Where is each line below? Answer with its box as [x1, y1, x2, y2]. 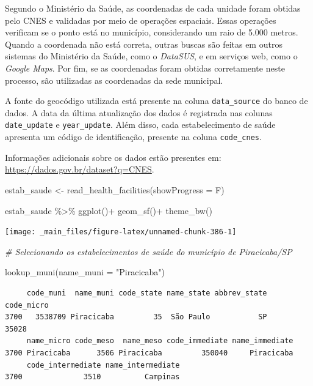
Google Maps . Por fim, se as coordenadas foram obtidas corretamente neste [5, 61, 285, 74]
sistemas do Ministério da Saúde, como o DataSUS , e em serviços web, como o [5, 50, 298, 62]
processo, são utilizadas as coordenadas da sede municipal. [5, 73, 223, 86]
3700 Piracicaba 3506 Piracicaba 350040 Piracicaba [5, 348, 293, 357]
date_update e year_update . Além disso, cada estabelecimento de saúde [5, 118, 276, 131]
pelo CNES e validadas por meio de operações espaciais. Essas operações [5, 13, 276, 26]
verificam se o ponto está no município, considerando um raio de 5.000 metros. [5, 26, 298, 39]
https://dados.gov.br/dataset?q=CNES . [5, 163, 154, 176]
